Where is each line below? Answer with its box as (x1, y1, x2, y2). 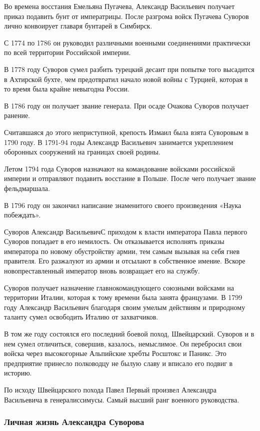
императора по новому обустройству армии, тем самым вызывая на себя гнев (4, 245, 240, 256)
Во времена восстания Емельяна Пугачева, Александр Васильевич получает (4, 1, 235, 11)
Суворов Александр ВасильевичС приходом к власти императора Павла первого (4, 226, 247, 236)
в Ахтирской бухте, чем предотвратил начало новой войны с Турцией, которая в (4, 73, 248, 84)
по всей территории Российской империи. (4, 47, 131, 57)
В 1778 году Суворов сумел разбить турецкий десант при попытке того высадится (4, 63, 254, 74)
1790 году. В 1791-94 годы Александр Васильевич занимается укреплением (4, 136, 233, 147)
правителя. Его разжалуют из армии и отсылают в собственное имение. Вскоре (4, 255, 245, 266)
